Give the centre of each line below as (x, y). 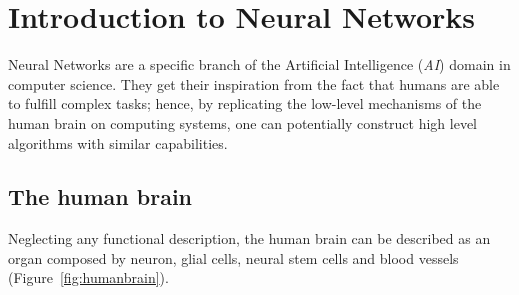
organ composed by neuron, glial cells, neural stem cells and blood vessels (233, 257)
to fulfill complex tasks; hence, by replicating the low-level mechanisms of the (245, 103)
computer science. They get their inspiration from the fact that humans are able (254, 83)
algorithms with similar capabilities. (118, 142)
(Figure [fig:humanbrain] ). (88, 277)
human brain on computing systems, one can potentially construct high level (243, 122)
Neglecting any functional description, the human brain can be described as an (249, 238)
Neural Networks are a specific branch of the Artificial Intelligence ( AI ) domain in (259, 64)
